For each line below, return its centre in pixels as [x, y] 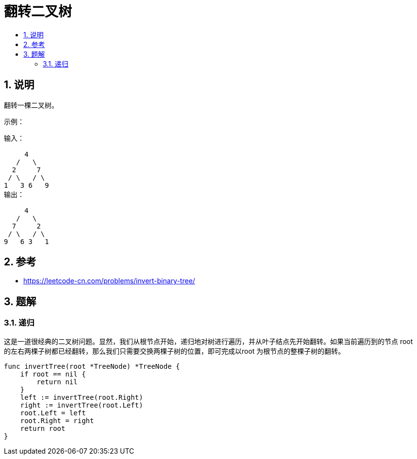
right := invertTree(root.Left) [82, 405]
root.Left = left [53, 413]
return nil [57, 382]
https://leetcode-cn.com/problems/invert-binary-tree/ [109, 281]
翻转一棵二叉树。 [31, 105]
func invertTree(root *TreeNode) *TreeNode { [92, 366]
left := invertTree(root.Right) [82, 397]
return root [43, 428]
